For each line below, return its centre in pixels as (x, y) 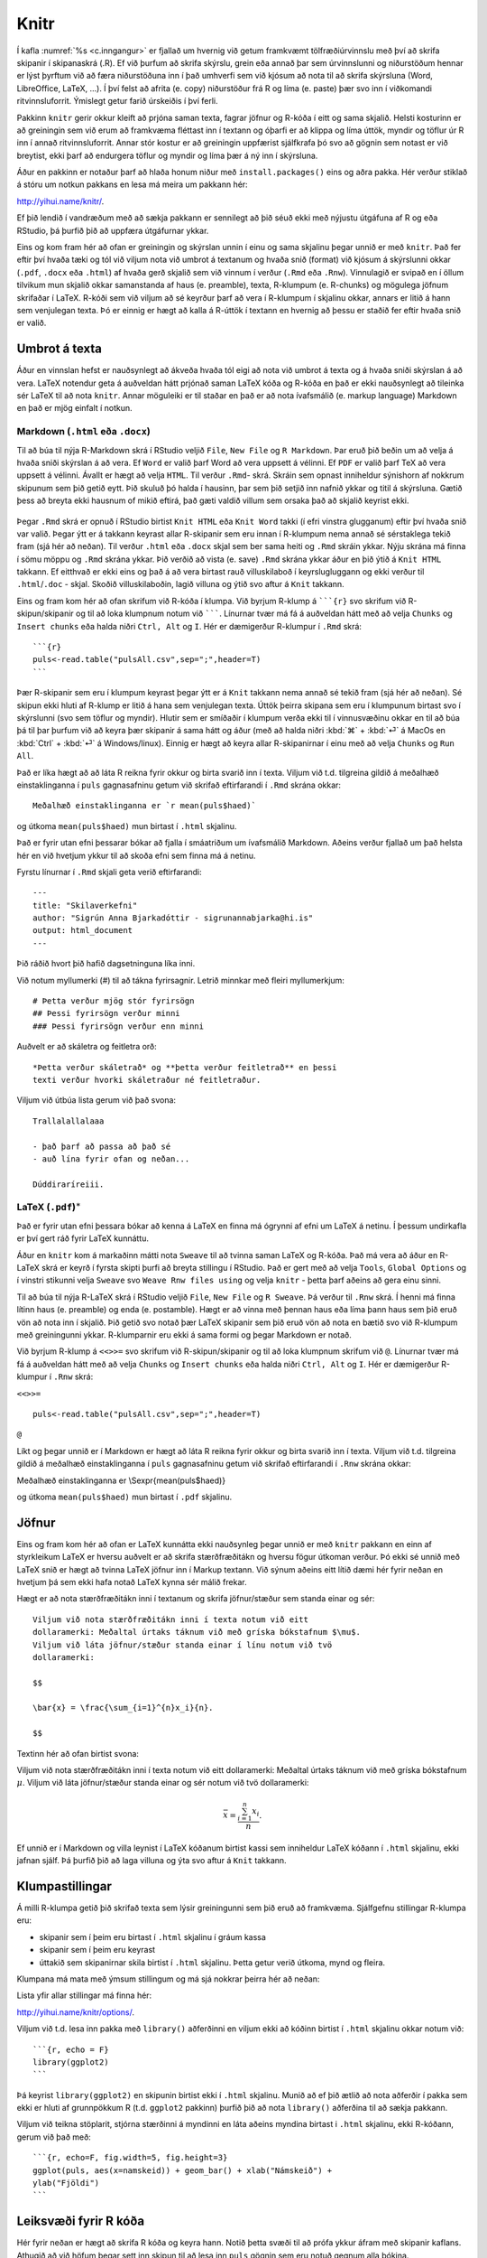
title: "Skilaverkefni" (85, 905)
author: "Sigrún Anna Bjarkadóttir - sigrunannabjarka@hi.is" (173, 918)
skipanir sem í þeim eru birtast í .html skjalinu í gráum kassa (152, 1936)
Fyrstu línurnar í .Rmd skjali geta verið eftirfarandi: (109, 872)
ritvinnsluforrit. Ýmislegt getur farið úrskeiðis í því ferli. (117, 101)
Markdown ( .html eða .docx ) (83, 432)
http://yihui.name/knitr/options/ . (76, 2012)
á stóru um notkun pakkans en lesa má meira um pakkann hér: (132, 184)
